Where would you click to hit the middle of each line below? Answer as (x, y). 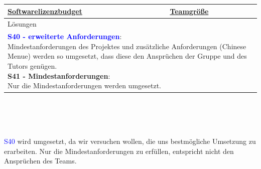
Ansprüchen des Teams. (40, 161)
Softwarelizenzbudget (45, 11)
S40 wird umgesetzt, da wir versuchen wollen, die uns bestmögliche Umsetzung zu (130, 141)
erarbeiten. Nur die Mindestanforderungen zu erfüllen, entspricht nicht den (119, 151)
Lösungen (22, 24)
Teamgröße (189, 11)
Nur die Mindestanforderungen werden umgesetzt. (84, 86)
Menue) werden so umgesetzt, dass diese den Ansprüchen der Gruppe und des (127, 56)
